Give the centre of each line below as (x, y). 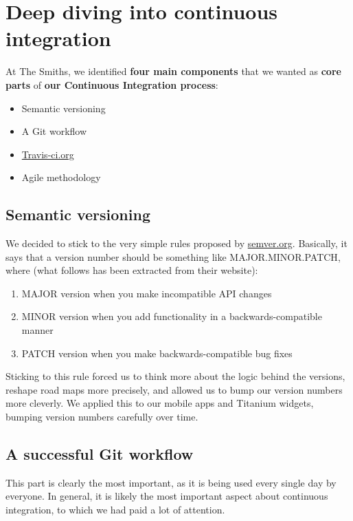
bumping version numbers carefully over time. (102, 417)
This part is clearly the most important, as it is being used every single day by (171, 482)
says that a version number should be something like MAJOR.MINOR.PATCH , (173, 256)
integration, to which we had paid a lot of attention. (115, 509)
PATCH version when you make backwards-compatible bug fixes (157, 353)
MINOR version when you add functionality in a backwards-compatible (172, 316)
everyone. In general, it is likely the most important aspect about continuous (167, 496)
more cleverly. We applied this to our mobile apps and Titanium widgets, (160, 403)
